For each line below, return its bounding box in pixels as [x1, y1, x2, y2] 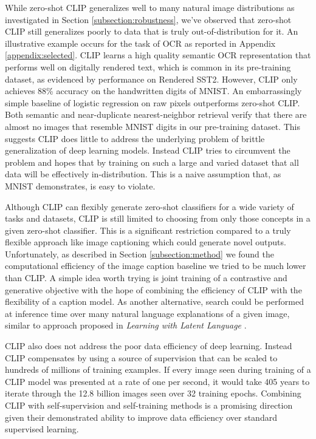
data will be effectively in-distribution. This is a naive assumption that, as [5, 168, 281, 180]
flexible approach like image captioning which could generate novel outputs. [5, 236, 286, 248]
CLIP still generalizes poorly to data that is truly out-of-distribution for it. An [5, 25, 298, 38]
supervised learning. [5, 423, 79, 435]
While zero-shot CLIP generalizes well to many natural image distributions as [5, 1, 295, 13]
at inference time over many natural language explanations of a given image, [5, 307, 290, 319]
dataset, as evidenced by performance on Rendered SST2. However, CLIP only [5, 72, 298, 85]
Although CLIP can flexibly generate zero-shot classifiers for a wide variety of [5, 200, 294, 213]
